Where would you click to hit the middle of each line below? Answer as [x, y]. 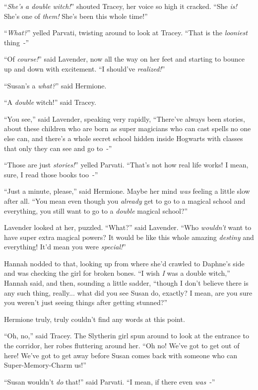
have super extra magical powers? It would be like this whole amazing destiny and [129, 237]
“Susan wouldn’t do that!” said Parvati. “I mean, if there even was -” [110, 381]
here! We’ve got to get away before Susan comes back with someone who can [121, 355]
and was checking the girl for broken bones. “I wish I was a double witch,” [117, 273]
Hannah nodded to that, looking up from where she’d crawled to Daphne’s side [124, 263]
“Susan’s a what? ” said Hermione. [55, 85]
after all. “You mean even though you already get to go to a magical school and [125, 200]
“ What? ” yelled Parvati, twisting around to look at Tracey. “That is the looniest [126, 33]
